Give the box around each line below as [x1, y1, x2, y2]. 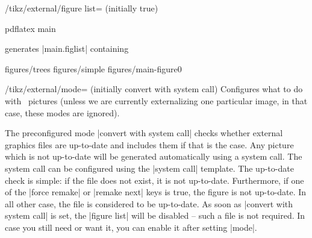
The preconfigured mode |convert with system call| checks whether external [5, 127, 283, 139]
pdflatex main [5, 22, 56, 34]
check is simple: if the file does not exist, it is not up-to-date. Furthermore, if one [5, 174, 304, 186]
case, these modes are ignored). [5, 106, 120, 119]
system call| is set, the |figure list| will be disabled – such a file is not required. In [5, 209, 305, 222]
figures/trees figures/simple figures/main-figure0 [5, 62, 182, 75]
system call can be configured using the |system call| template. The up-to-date [5, 161, 294, 174]
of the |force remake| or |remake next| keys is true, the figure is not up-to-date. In [5, 186, 307, 198]
